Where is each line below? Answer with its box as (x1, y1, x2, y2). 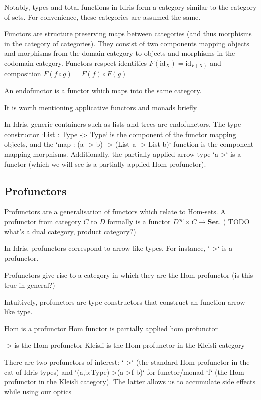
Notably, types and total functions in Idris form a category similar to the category (4, 2, 257, 12)
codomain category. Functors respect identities (4, 57, 147, 68)
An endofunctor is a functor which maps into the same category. (4, 85, 202, 96)
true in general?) (4, 280, 55, 290)
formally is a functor (107, 216, 171, 227)
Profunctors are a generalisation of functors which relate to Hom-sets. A (4, 206, 226, 217)
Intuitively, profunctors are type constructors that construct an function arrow (4, 296, 245, 307)
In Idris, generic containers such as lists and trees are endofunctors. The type (4, 119, 241, 129)
